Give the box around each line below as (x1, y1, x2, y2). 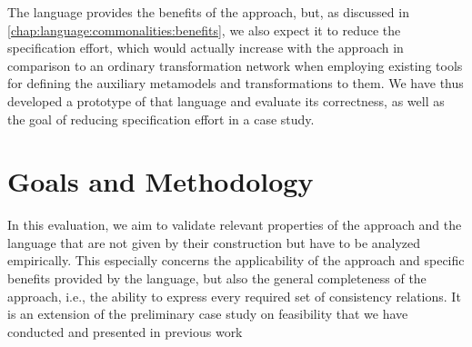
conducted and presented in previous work (7, 322, 243, 341)
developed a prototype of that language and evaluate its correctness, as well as (7, 91, 445, 110)
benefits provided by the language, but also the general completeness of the (7, 269, 427, 288)
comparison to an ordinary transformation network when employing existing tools (7, 55, 463, 74)
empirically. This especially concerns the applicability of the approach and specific (7, 251, 465, 270)
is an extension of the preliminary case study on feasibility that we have (7, 304, 408, 323)
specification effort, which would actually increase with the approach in (7, 38, 404, 57)
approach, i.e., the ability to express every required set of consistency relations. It (7, 286, 461, 305)
